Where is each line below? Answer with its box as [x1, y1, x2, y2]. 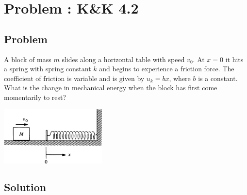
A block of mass [4, 54, 51, 64]
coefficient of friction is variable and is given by [4, 73, 145, 83]
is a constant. [198, 73, 238, 83]
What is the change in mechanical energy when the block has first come [4, 82, 217, 93]
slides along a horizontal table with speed [62, 54, 185, 64]
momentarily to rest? [4, 92, 66, 102]
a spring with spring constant [4, 64, 91, 74]
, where [169, 73, 191, 83]
